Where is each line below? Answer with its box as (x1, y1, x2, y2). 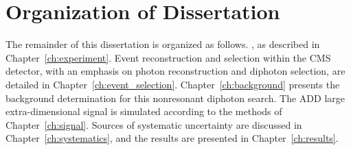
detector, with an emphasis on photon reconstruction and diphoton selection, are (5, 64, 346, 78)
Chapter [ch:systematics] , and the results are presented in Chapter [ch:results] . (5, 131, 339, 145)
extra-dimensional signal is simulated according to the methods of (5, 104, 282, 118)
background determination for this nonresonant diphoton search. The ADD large (5, 90, 346, 105)
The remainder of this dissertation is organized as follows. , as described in (5, 37, 320, 51)
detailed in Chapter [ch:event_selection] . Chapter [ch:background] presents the (5, 77, 340, 91)
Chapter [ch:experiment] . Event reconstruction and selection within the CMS (5, 50, 331, 64)
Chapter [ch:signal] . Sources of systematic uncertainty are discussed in (5, 117, 302, 132)
